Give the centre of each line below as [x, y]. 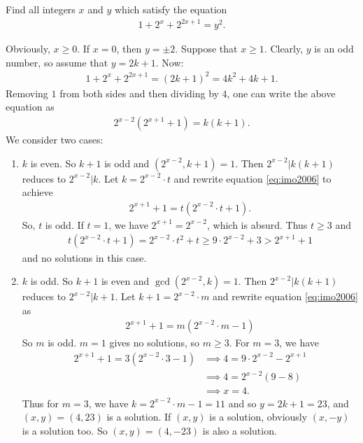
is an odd [334, 49]
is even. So [53, 163]
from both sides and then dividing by [139, 93]
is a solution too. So [65, 430]
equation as [30, 107]
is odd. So [52, 281]
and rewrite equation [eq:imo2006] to [252, 178]
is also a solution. [240, 430]
